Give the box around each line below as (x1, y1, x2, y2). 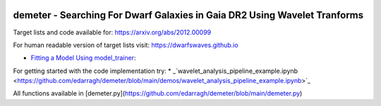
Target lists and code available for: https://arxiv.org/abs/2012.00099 (13, 28, 212, 37)
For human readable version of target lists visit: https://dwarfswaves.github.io (13, 41, 239, 49)
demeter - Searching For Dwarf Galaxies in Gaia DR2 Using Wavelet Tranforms (13, 9, 364, 21)
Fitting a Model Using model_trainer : (30, 53, 136, 62)
